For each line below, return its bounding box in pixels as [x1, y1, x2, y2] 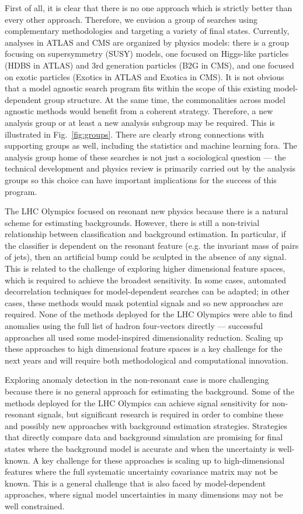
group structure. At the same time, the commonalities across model [44, 93, 285, 105]
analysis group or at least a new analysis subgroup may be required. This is [5, 116, 275, 128]
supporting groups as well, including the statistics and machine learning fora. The [5, 139, 297, 152]
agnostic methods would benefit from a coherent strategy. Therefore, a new [5, 105, 273, 117]
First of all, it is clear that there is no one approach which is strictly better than [5, 2, 292, 13]
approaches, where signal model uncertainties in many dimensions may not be [5, 488, 283, 501]
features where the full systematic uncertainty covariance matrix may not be [5, 465, 278, 478]
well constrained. [5, 499, 65, 512]
